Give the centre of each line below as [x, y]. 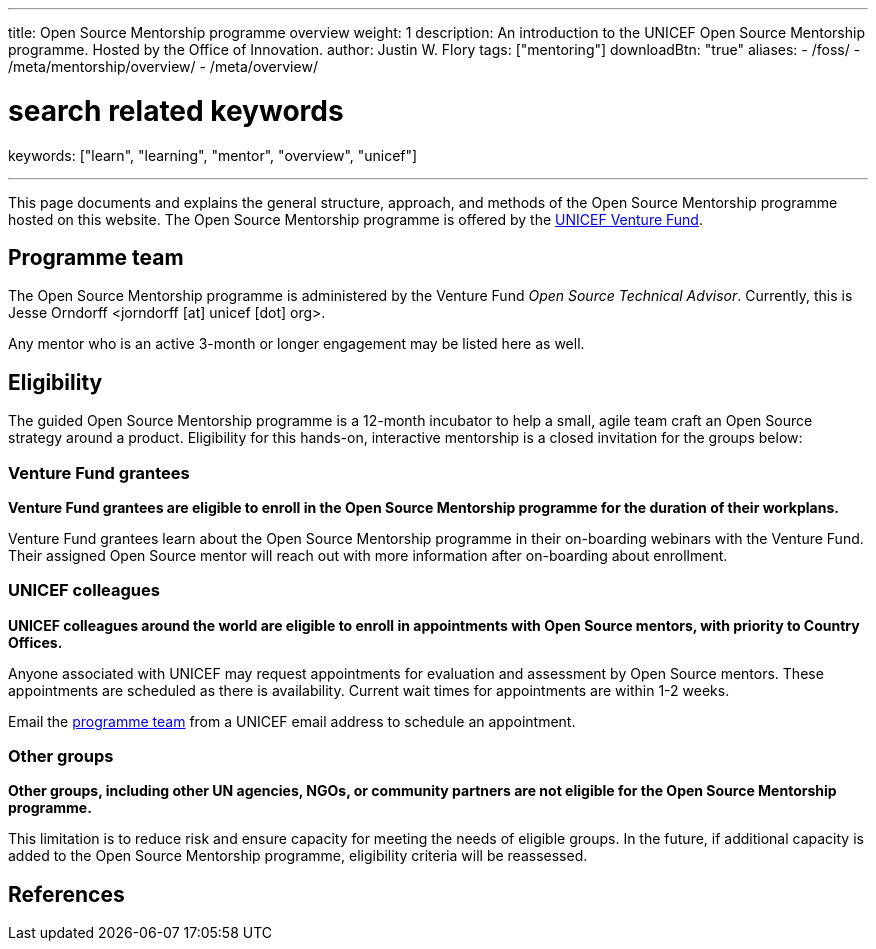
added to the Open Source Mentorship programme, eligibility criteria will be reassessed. [298, 856]
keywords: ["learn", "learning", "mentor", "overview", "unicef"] [213, 155]
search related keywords [176, 110]
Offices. [35, 642]
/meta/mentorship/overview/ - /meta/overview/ [163, 66]
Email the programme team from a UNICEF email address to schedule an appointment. [292, 721]
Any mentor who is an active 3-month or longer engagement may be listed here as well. [296, 344]
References [66, 894]
